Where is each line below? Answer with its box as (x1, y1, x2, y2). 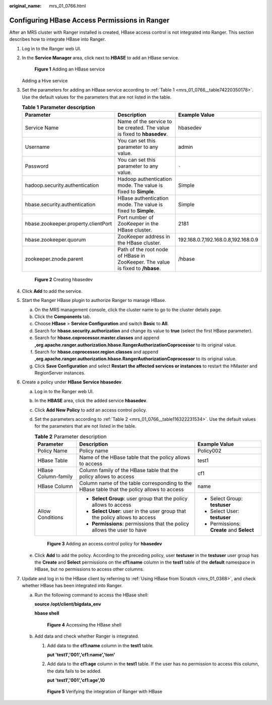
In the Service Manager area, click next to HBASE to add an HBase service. (22, 55, 179, 61)
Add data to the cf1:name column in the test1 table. (47, 642, 154, 649)
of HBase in (117, 252, 146, 259)
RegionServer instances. (34, 370, 86, 376)
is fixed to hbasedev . (117, 131, 168, 138)
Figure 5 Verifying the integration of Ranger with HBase (47, 688, 163, 694)
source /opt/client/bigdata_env (34, 601, 101, 607)
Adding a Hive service (22, 77, 68, 84)
